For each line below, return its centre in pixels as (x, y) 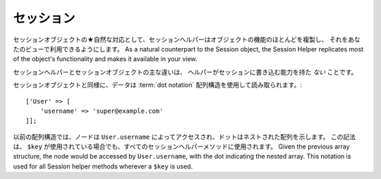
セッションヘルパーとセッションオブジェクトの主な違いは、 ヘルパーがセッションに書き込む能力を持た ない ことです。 (185, 72)
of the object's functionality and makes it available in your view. (105, 59)
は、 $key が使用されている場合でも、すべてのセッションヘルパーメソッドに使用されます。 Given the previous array (181, 147)
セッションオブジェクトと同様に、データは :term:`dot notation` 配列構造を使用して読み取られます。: (158, 85)
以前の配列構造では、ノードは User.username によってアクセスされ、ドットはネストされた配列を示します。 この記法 (185, 137)
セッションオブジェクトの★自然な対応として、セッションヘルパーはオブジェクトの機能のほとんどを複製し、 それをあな (187, 39)
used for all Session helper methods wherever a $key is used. (103, 166)
